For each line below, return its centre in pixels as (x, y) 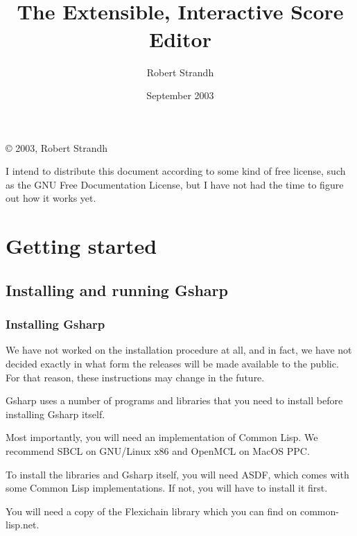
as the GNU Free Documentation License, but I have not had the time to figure (175, 184)
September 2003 (180, 95)
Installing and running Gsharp (117, 289)
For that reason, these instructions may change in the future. (135, 377)
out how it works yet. (51, 198)
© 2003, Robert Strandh (57, 147)
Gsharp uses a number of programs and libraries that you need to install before (174, 400)
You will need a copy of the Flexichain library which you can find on (151, 511)
